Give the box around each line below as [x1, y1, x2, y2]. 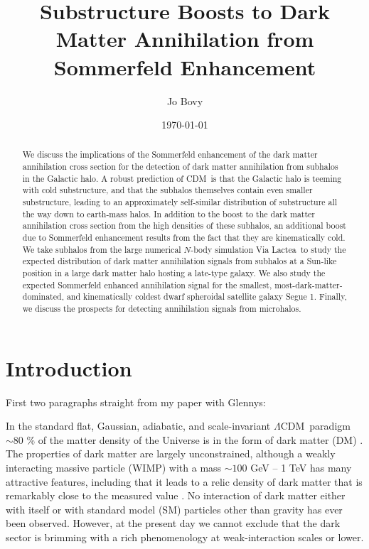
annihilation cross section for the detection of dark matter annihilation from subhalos [22, 161, 338, 173]
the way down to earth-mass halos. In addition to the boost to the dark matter [22, 207, 316, 219]
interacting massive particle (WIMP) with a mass [6, 460, 222, 474]
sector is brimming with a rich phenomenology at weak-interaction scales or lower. [6, 529, 364, 544]
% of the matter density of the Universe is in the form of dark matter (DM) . [26, 432, 363, 447]
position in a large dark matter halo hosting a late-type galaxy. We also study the [22, 267, 326, 279]
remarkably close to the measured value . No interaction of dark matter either [6, 488, 346, 503]
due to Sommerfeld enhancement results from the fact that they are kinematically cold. [22, 232, 346, 244]
